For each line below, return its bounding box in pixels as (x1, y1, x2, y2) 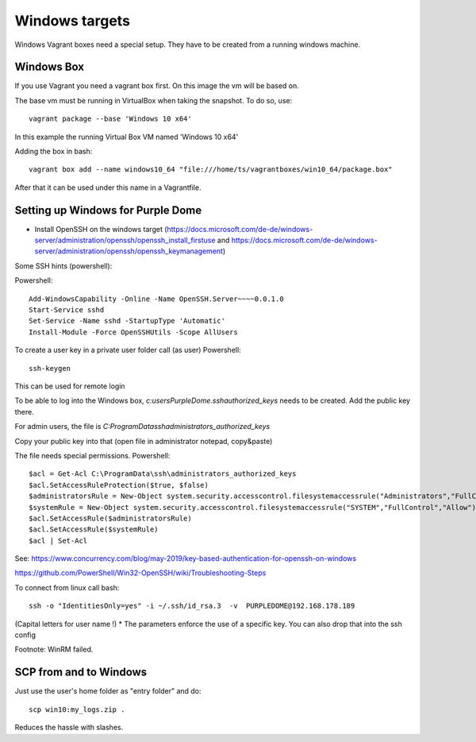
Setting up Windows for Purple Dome (14, 203, 202, 217)
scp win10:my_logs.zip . (29, 705, 125, 714)
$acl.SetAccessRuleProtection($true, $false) (29, 481, 209, 489)
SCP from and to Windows (14, 666, 148, 679)
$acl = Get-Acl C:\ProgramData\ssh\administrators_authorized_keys (29, 470, 297, 478)
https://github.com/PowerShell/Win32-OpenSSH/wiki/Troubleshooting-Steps (14, 568, 267, 578)
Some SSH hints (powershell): (14, 261, 113, 270)
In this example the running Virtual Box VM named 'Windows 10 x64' (14, 132, 239, 141)
